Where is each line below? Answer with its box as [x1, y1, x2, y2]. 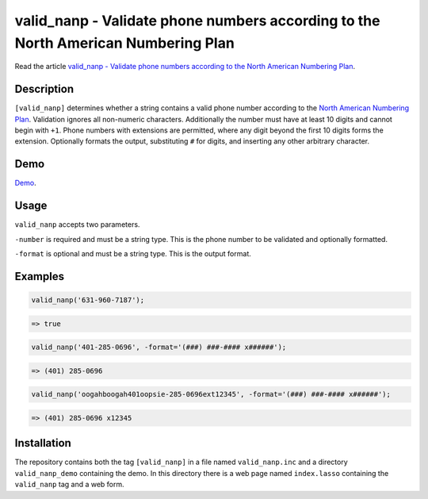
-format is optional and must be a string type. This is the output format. [14, 249, 251, 259]
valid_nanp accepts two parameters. [14, 220, 140, 229]
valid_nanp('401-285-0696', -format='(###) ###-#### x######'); [31, 343, 287, 352]
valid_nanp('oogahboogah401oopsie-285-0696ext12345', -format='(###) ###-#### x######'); [31, 390, 392, 399]
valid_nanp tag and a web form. [14, 480, 124, 489]
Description [14, 83, 75, 96]
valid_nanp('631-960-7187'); [31, 296, 145, 305]
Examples [14, 270, 65, 283]
